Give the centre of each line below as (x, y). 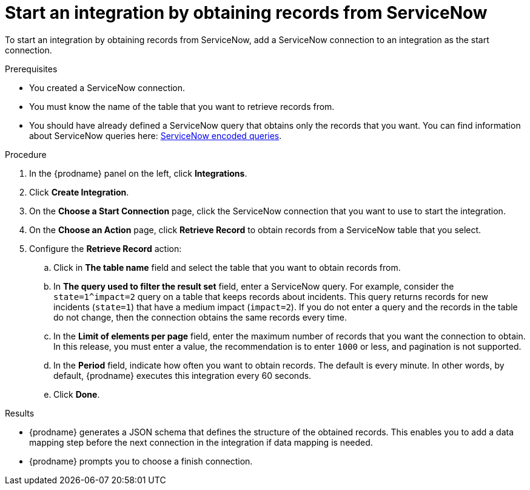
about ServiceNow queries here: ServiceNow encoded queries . (156, 135)
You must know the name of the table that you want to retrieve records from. (182, 106)
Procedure (26, 154)
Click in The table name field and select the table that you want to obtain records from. (227, 267)
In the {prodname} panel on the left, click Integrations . (138, 173)
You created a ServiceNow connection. (107, 87)
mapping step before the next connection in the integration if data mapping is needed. (201, 442)
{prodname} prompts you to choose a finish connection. (141, 461)
